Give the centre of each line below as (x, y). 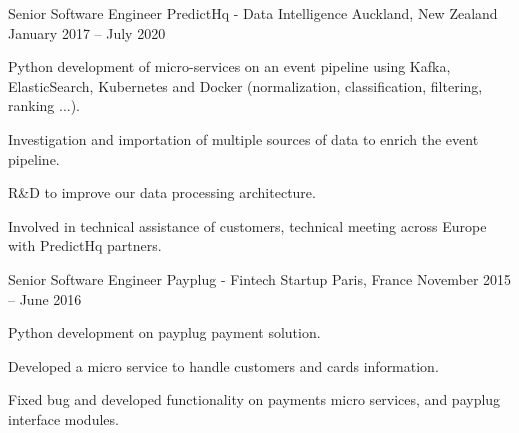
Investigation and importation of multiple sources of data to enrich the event (243, 138)
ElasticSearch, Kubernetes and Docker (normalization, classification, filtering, (245, 85)
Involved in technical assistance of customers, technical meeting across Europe (247, 225)
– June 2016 (45, 298)
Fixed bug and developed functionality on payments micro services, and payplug (254, 399)
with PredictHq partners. (85, 245)
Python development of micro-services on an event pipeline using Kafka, (229, 66)
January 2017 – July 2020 (87, 32)
